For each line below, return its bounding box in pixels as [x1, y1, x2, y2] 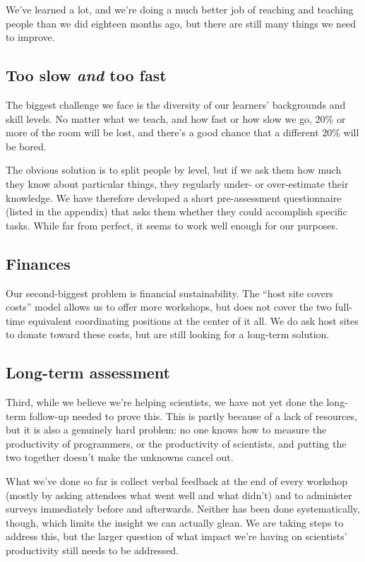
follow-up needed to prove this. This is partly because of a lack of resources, [29, 408, 358, 423]
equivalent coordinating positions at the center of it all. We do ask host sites [28, 313, 359, 328]
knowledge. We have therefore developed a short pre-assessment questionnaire [6, 190, 342, 205]
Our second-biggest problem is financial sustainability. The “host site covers [6, 285, 333, 300]
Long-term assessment [6, 361, 170, 383]
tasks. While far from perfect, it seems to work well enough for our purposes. [6, 217, 338, 232]
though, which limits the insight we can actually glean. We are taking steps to [6, 515, 344, 530]
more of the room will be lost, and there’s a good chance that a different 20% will [6, 125, 359, 140]
